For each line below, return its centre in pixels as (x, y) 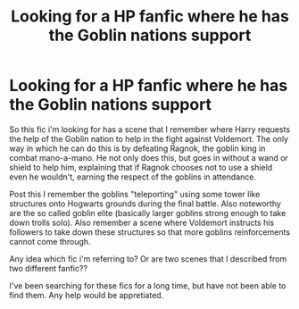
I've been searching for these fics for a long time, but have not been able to (148, 285)
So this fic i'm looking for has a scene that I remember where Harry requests (150, 129)
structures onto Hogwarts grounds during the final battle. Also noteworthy (145, 204)
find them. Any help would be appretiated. (87, 295)
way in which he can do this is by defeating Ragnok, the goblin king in (137, 148)
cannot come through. (50, 241)
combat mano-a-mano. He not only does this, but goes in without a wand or (149, 157)
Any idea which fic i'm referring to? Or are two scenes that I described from (148, 259)
